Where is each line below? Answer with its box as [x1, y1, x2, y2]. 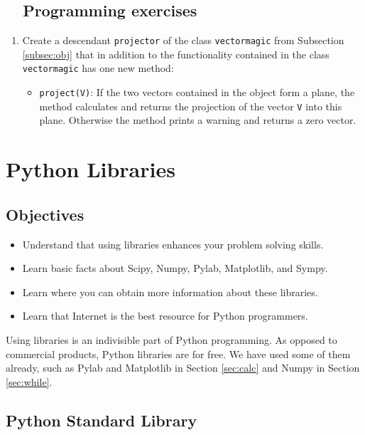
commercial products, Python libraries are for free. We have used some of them [6, 346, 351, 361]
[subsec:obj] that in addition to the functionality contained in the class [22, 46, 329, 61]
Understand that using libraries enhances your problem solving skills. [22, 236, 324, 251]
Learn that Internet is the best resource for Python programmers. [22, 308, 308, 323]
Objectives [6, 203, 85, 225]
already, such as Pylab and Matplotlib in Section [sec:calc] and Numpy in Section [6, 360, 360, 375]
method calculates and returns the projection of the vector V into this [39, 98, 342, 113]
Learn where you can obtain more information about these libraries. [22, 284, 318, 299]
